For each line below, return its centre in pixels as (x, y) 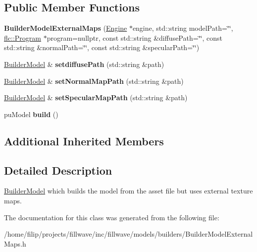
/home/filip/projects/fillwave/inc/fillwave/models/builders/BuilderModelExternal (128, 234)
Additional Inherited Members (84, 141)
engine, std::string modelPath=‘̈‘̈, (183, 28)
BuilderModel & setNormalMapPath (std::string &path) (94, 81)
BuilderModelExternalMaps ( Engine (66, 28)
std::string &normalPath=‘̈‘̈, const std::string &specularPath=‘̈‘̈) (102, 47)
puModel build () (31, 114)
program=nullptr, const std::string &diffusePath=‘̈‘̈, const (134, 37)
